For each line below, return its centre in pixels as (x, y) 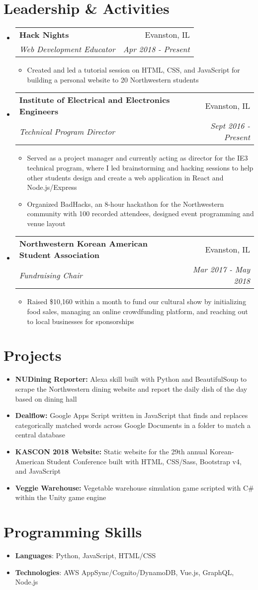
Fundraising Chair (51, 275)
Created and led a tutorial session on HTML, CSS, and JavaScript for (133, 70)
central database (40, 435)
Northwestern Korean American (83, 244)
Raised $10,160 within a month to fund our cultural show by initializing (136, 301)
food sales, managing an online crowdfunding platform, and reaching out (137, 311)
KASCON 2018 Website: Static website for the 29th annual (111, 451)
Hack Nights (44, 35)
